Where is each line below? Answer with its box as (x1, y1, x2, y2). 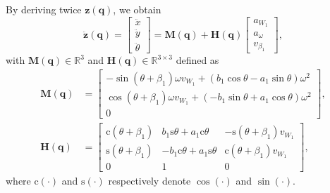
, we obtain (113, 2, 161, 16)
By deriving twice (6, 2, 82, 16)
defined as (176, 53, 219, 67)
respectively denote (108, 173, 191, 188)
